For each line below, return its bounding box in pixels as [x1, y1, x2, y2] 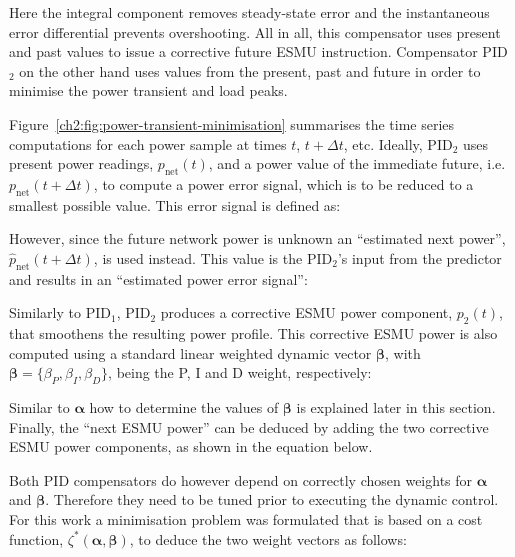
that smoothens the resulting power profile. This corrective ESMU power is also [9, 323, 498, 344]
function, [9, 528, 64, 549]
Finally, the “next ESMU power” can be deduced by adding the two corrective [9, 416, 489, 437]
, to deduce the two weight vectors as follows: [129, 528, 407, 549]
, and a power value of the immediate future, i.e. [208, 153, 506, 174]
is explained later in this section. [296, 397, 496, 418]
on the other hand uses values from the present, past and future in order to [19, 60, 481, 81]
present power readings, [9, 153, 154, 174]
